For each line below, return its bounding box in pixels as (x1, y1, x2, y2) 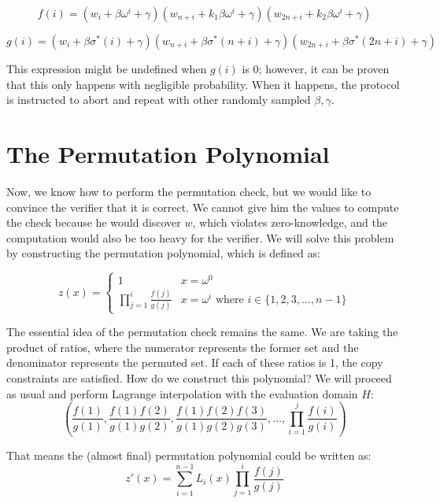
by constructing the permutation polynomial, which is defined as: (6, 245, 320, 261)
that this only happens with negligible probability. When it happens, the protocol (6, 76, 400, 92)
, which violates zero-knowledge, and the (192, 214, 387, 231)
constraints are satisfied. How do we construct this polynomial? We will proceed (6, 369, 392, 386)
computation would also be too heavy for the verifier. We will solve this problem (6, 229, 394, 246)
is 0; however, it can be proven (242, 61, 390, 76)
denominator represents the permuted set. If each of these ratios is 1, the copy (6, 354, 383, 371)
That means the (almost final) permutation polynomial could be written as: (6, 446, 372, 463)
